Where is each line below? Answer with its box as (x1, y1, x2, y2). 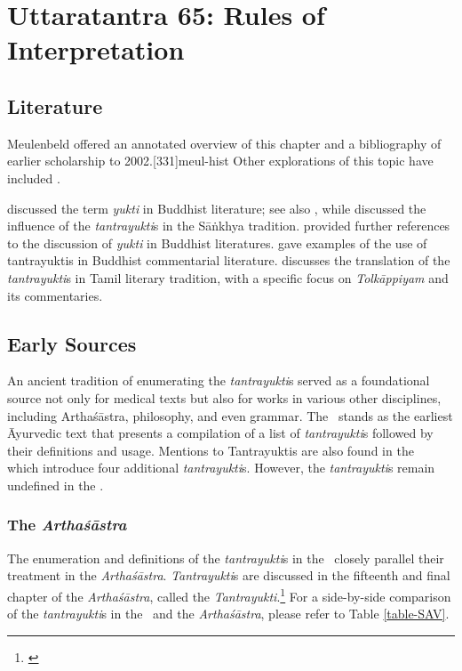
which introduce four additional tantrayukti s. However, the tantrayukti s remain (7, 458, 435, 477)
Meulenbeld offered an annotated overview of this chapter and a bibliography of (7, 133, 442, 152)
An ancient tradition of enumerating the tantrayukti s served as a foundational (7, 371, 430, 390)
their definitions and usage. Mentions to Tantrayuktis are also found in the (7, 441, 414, 459)
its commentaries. (7, 286, 103, 304)
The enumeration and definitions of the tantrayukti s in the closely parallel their (7, 548, 444, 567)
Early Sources (7, 329, 137, 357)
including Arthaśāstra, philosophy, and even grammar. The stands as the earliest (7, 406, 453, 424)
